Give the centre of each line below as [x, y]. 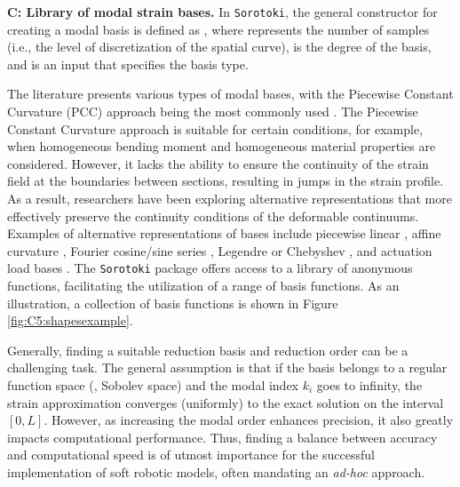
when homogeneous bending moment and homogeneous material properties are [222, 146]
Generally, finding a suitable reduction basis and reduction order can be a [208, 350]
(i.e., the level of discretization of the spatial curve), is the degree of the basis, [219, 47]
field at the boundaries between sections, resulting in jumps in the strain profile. [226, 181]
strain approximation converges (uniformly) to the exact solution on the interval [226, 402]
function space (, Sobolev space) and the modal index [153, 385]
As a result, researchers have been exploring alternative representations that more [230, 198]
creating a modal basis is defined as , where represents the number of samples [218, 29]
